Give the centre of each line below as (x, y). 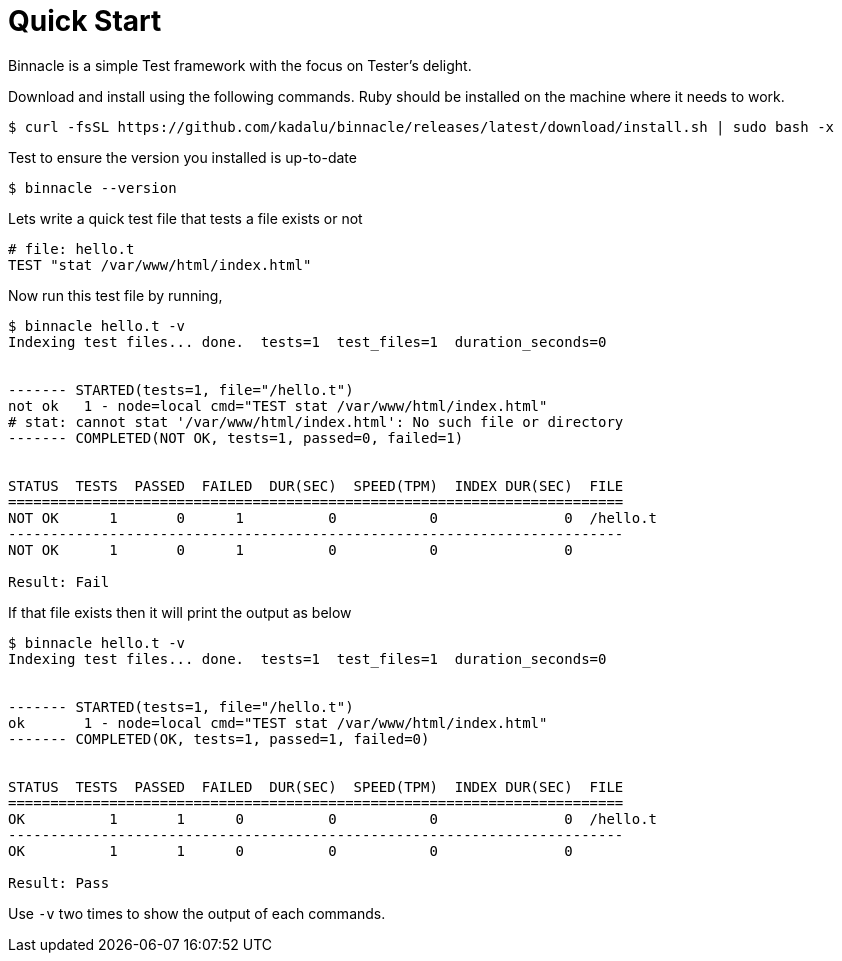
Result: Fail (59, 581)
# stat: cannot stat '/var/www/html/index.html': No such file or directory (316, 421)
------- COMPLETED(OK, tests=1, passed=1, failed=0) (219, 738)
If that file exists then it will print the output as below (180, 612)
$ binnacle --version (92, 187)
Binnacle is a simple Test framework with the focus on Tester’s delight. (240, 65)
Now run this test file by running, (115, 295)
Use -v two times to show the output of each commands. (197, 913)
